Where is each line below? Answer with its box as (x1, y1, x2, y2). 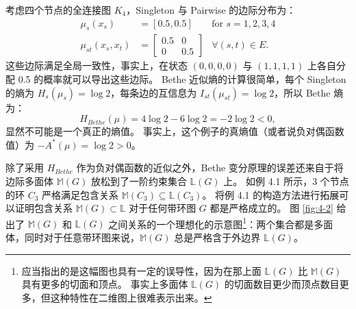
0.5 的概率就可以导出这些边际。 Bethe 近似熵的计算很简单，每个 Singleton (18, 72, 346, 86)
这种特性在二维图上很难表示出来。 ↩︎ (50, 290, 212, 304)
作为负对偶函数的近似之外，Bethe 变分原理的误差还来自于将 (76, 160, 344, 175)
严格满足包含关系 (42, 187, 119, 201)
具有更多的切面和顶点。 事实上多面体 (21, 277, 188, 291)
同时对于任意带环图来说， (24, 230, 140, 245)
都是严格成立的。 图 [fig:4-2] (209, 201, 333, 215)
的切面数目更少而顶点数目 (224, 277, 340, 291)
